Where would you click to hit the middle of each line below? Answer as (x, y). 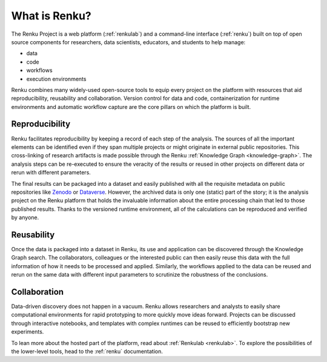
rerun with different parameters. (51, 173)
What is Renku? (51, 16)
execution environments (56, 79)
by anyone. (25, 217)
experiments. (28, 332)
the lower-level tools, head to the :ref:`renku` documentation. (87, 352)
